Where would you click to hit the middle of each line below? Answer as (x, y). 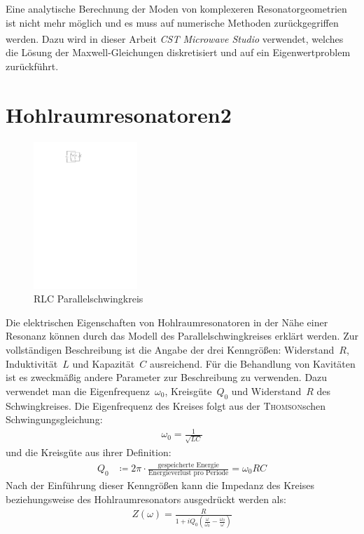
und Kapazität (104, 363)
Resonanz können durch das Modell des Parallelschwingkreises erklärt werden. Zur (182, 336)
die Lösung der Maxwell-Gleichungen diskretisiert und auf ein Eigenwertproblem (178, 52)
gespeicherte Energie (188, 465)
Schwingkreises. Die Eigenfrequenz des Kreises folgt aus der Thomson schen (166, 405)
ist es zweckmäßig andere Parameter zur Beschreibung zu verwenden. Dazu (167, 377)
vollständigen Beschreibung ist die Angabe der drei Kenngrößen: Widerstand (170, 350)
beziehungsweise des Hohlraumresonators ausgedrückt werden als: (146, 499)
